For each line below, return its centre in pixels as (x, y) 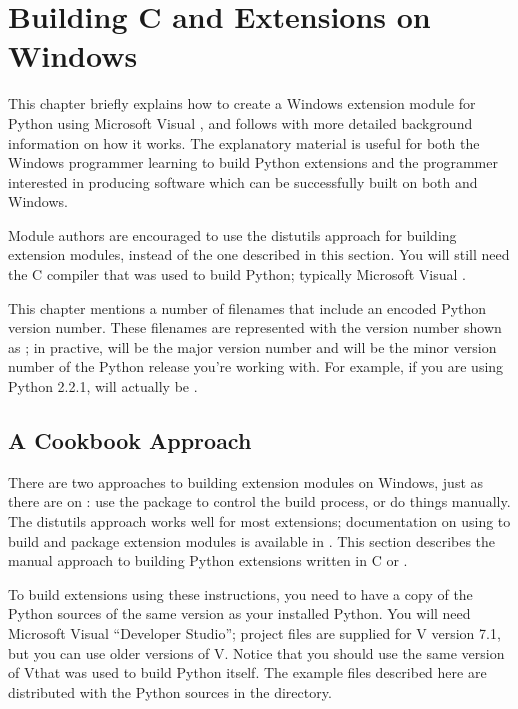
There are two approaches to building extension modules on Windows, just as (246, 481)
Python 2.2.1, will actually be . (103, 386)
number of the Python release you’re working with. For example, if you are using (256, 366)
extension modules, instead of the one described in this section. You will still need (259, 254)
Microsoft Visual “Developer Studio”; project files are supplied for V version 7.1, (254, 632)
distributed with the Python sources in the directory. (170, 691)
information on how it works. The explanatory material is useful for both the (244, 142)
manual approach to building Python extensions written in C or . (208, 560)
